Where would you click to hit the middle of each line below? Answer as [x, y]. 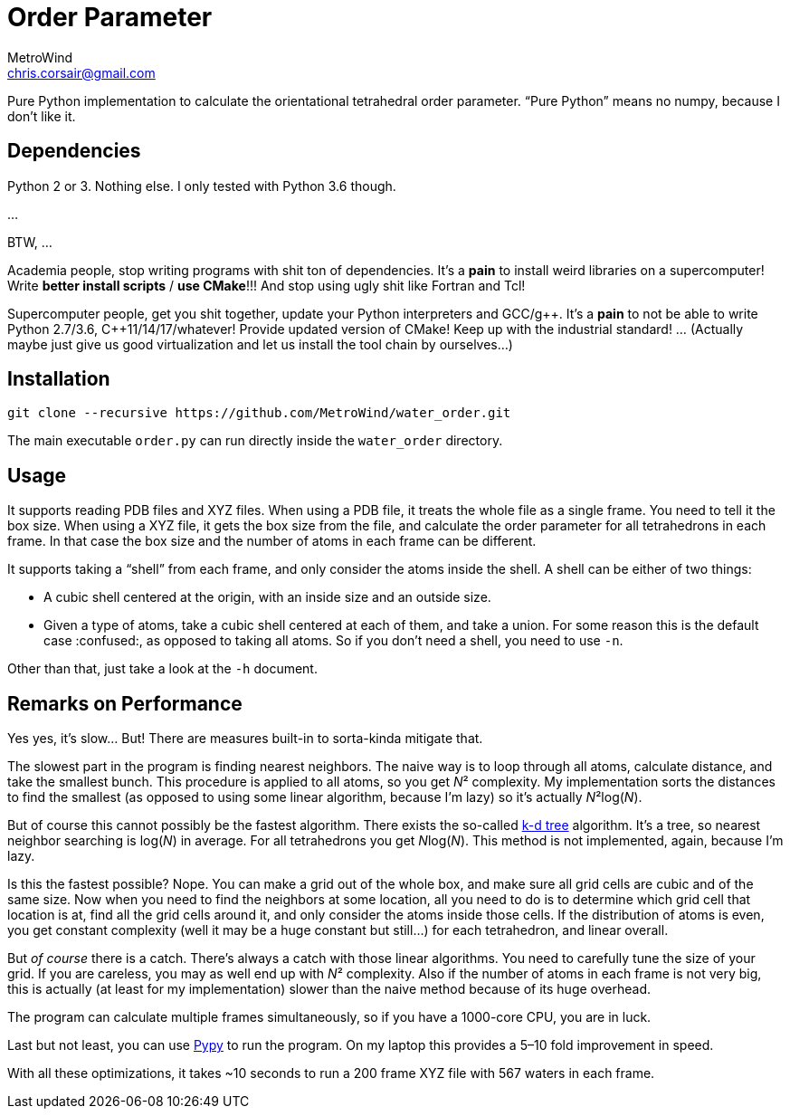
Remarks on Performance [125, 703]
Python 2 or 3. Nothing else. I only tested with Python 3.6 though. [202, 186]
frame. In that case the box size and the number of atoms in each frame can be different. [272, 541]
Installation [59, 379]
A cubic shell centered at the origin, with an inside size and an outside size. [267, 597]
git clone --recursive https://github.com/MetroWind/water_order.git [259, 413]
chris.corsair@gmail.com [81, 72]
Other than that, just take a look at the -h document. [162, 669]
